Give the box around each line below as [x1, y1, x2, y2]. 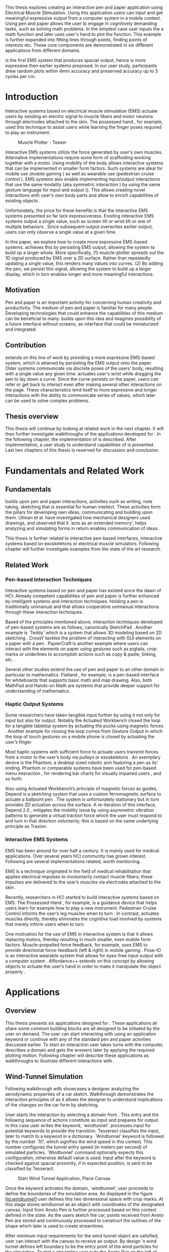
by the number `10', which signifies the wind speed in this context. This [5, 1138, 153, 1145]
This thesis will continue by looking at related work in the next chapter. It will [5, 425, 164, 432]
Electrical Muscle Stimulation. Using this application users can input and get [5, 10, 163, 16]
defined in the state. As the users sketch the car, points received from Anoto [5, 1212, 164, 1219]
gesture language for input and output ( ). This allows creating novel [5, 187, 145, 193]
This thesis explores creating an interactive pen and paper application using [5, 5, 163, 10]
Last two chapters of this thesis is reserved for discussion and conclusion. [5, 447, 160, 453]
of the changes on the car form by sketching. [5, 1102, 99, 1108]
